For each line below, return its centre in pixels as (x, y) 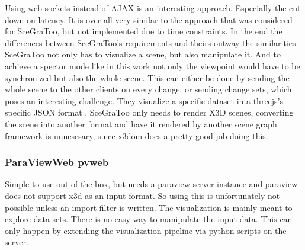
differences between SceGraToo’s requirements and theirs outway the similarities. (152, 42)
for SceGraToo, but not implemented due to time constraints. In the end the (144, 31)
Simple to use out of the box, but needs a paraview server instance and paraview (151, 184)
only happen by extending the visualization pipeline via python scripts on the (146, 230)
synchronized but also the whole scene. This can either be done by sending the (147, 77)
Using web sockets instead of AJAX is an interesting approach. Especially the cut (153, 8)
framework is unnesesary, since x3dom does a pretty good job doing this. (137, 135)
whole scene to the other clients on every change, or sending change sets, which (148, 89)
